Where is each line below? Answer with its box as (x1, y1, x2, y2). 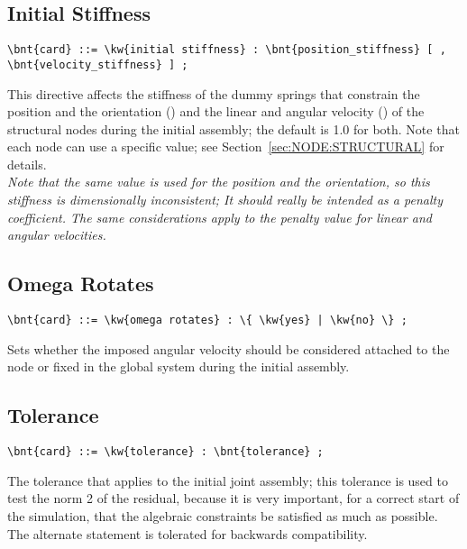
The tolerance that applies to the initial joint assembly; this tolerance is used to (7, 471, 448, 490)
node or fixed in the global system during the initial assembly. (7, 357, 350, 376)
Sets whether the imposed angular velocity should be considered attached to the (7, 339, 450, 358)
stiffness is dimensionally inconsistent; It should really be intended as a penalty (7, 190, 443, 209)
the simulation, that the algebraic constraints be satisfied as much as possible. (7, 506, 438, 525)
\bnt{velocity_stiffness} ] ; (7, 58, 188, 71)
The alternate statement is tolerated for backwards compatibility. (7, 524, 368, 543)
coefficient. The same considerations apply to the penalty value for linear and (7, 207, 432, 226)
